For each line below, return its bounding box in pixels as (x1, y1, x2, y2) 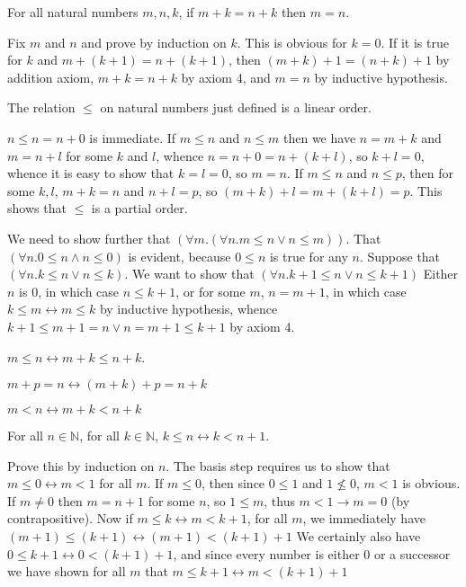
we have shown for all (7, 562, 126, 581)
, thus (264, 491, 295, 510)
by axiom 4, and (181, 67, 271, 86)
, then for (401, 164, 454, 182)
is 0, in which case (19, 281, 120, 300)
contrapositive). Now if (7, 509, 133, 528)
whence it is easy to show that (7, 164, 175, 182)
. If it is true (381, 32, 449, 51)
